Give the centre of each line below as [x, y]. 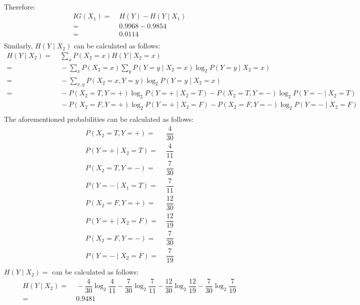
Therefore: [20, 6]
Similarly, [18, 46]
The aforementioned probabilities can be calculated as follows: [99, 119]
